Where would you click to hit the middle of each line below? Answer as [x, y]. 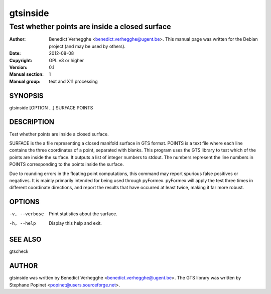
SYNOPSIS [26, 96]
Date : [15, 53]
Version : [18, 67]
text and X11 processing [73, 81]
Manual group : [25, 81]
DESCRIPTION [32, 122]
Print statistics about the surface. [83, 214]
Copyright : [21, 60]
